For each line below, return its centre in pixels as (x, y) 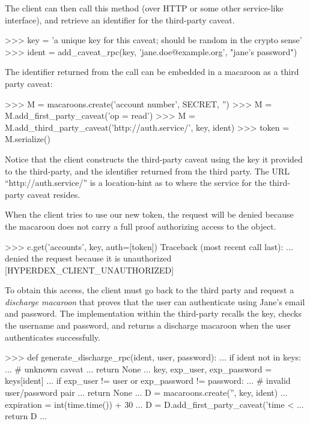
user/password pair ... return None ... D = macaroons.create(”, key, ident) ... (146, 393)
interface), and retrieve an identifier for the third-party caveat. (120, 19)
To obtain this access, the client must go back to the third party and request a (150, 290)
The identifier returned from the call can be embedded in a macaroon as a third (152, 72)
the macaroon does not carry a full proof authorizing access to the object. (141, 226)
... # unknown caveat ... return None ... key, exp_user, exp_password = (138, 369)
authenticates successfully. (53, 337)
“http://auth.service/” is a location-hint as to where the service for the (136, 183)
